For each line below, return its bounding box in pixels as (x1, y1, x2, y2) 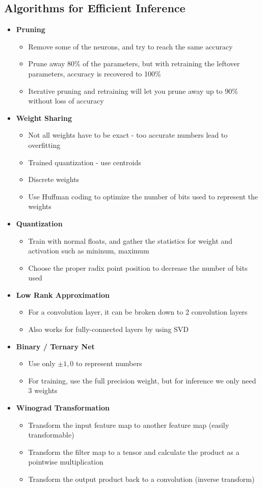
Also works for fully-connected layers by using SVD (28, 324, 189, 335)
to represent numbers (76, 358, 142, 369)
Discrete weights (28, 174, 80, 185)
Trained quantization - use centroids (28, 157, 141, 167)
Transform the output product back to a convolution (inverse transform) (28, 474, 255, 484)
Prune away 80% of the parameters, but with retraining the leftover (28, 58, 240, 69)
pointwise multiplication (28, 456, 103, 467)
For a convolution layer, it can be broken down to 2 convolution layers (28, 306, 248, 317)
